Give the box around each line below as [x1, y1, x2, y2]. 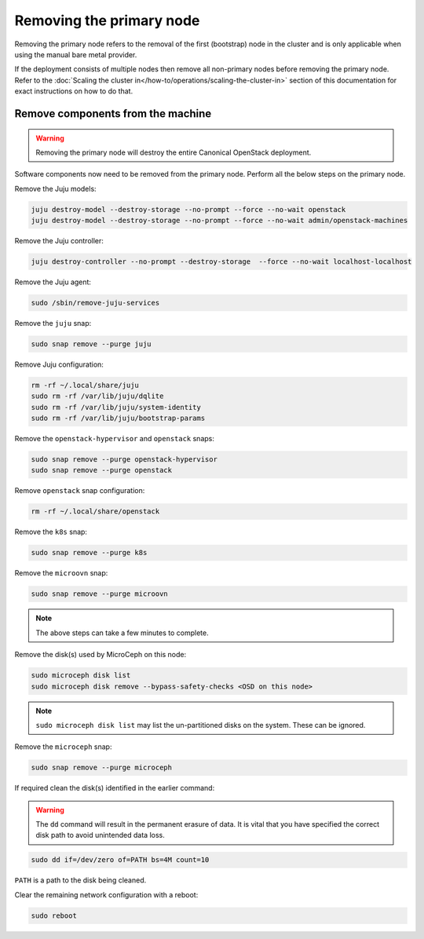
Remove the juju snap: [14, 318, 92, 327]
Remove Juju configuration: [14, 360, 104, 369]
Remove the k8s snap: [14, 527, 88, 537]
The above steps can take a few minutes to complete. [35, 628, 209, 638]
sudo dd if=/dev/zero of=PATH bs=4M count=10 [31, 856, 210, 864]
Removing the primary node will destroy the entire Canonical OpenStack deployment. [35, 148, 312, 157]
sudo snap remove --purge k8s [31, 548, 148, 557]
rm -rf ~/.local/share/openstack [31, 507, 160, 516]
